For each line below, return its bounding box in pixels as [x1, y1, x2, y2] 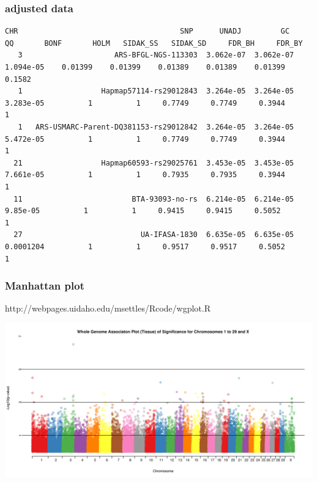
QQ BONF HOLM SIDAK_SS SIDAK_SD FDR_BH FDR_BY [5, 38, 303, 48]
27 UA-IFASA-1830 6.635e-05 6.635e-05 [13, 230, 294, 239]
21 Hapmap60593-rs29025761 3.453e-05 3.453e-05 [13, 158, 294, 167]
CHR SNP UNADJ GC [5, 27, 290, 36]
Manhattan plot [5, 278, 84, 293]
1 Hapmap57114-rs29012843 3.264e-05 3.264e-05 [18, 87, 294, 96]
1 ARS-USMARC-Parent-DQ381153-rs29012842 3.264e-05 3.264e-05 [18, 122, 294, 131]
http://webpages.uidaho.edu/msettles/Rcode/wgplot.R [5, 302, 211, 315]
